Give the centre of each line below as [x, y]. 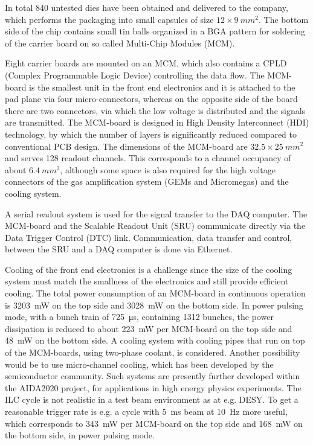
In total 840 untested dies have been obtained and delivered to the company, [147, 7]
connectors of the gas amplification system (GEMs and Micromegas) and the [147, 181]
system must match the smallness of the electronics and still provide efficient [147, 281]
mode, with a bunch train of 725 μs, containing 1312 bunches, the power [139, 317]
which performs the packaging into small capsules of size [109, 19]
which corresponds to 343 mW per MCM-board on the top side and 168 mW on [154, 423]
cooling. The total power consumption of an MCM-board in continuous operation [155, 293]
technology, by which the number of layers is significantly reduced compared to [151, 134]
